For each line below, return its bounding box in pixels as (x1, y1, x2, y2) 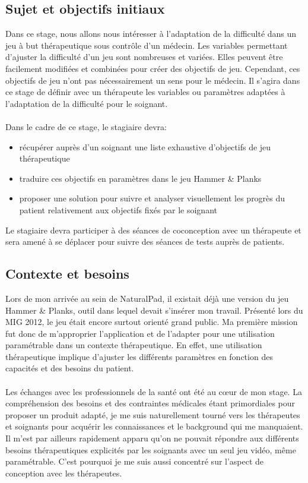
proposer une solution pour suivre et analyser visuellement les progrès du (19, 192, 285, 204)
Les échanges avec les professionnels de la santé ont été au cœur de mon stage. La (5, 385, 302, 397)
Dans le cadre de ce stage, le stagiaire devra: (5, 120, 167, 132)
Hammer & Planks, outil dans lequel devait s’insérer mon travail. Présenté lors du (5, 304, 303, 316)
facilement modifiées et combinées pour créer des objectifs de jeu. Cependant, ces (5, 62, 300, 74)
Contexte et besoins (5, 264, 129, 283)
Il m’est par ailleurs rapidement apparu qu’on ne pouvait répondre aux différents (5, 432, 299, 444)
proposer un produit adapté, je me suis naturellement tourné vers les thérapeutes (5, 408, 300, 421)
